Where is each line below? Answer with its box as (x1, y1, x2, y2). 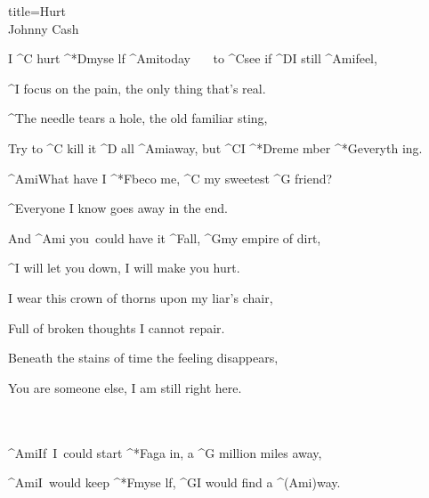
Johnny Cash (8, 19, 79, 37)
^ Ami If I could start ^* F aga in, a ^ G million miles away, (8, 443, 322, 461)
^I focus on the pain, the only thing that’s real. (8, 78, 266, 97)
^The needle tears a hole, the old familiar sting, (8, 109, 268, 127)
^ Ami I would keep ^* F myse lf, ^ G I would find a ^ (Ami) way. (8, 473, 341, 492)
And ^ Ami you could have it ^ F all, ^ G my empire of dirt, (8, 228, 321, 247)
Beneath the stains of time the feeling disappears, (8, 348, 279, 367)
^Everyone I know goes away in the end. (8, 199, 228, 217)
